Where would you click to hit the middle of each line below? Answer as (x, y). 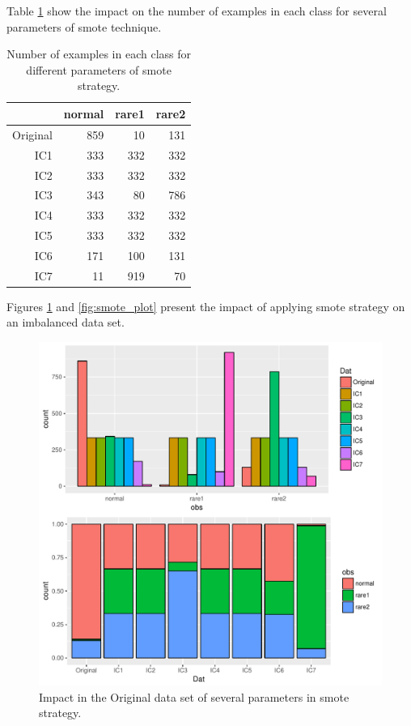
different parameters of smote (99, 69)
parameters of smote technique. (84, 26)
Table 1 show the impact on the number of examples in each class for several (197, 11)
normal (84, 113)
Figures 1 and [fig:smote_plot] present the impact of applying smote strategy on (206, 306)
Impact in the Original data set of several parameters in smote (194, 696)
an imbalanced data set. (66, 322)
